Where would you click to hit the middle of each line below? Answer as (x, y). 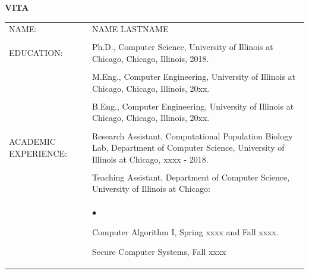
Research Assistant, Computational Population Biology (192, 136)
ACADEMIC (32, 141)
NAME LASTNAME (130, 29)
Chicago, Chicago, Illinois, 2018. (150, 59)
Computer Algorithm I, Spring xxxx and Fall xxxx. (185, 231)
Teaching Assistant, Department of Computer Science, (191, 177)
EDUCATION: (36, 53)
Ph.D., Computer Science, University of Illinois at (182, 47)
